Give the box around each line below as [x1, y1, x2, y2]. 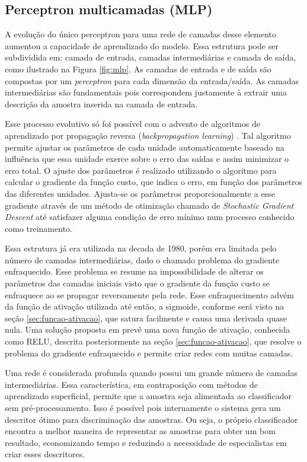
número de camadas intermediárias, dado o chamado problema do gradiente [5, 253, 280, 266]
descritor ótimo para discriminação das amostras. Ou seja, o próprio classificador [5, 413, 298, 425]
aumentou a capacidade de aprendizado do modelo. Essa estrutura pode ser [5, 39, 279, 52]
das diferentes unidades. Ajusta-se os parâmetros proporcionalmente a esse [5, 187, 275, 199]
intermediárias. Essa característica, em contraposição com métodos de [5, 378, 258, 390]
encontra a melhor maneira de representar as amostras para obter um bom [5, 425, 276, 437]
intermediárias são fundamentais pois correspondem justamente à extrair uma [5, 86, 287, 98]
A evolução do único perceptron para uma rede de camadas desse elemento [5, 28, 277, 40]
